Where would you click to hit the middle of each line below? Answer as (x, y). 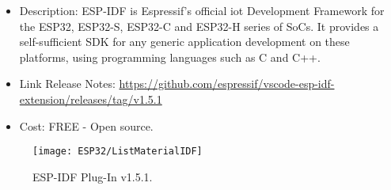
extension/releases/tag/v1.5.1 (91, 99)
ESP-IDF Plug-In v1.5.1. (93, 176)
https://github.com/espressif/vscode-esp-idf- (227, 84)
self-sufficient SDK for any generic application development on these (184, 42)
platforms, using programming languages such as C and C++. (170, 57)
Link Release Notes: (67, 84)
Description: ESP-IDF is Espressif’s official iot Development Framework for (202, 10)
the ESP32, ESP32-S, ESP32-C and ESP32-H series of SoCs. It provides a (199, 26)
